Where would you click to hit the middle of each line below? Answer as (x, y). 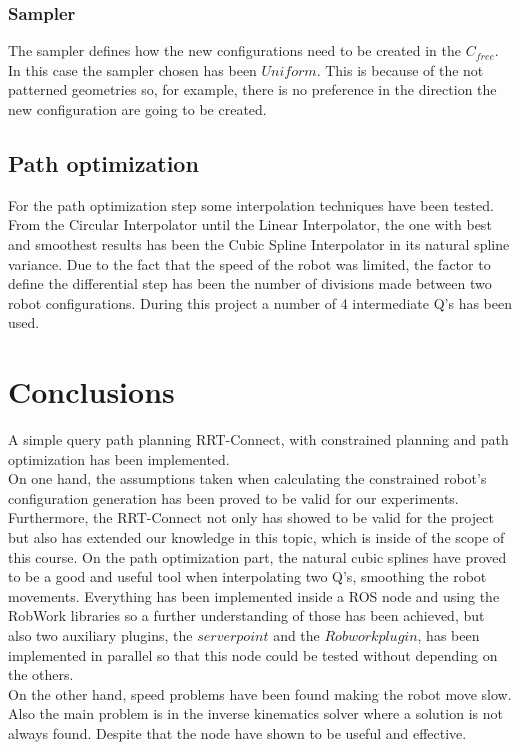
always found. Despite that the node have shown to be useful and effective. (237, 732)
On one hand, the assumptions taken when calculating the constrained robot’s (247, 478)
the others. (41, 674)
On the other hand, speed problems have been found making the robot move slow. (260, 693)
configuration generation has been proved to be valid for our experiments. (233, 497)
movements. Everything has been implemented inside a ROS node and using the (254, 595)
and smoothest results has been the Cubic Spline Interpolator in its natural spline (259, 243)
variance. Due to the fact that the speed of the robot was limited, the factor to (249, 263)
